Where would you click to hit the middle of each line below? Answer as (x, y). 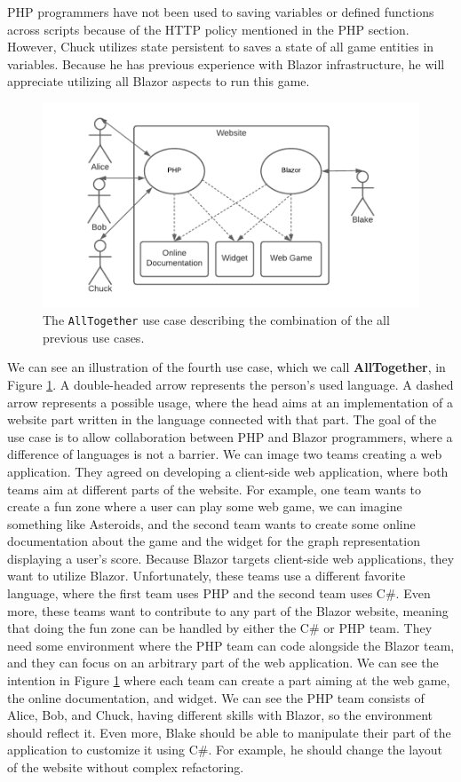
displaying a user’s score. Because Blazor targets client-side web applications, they (231, 558)
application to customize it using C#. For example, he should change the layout (225, 750)
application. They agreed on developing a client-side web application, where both (228, 471)
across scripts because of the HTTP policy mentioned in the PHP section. (208, 29)
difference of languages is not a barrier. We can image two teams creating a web (225, 454)
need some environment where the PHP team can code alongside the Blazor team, (231, 645)
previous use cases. (94, 337)
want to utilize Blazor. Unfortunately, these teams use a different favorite (207, 576)
